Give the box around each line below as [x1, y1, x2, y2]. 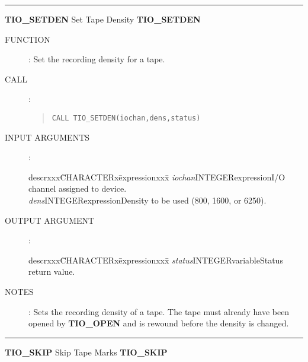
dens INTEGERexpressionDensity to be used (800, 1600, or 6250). [28, 194, 267, 206]
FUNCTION [5, 33, 50, 45]
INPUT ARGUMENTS [5, 131, 90, 143]
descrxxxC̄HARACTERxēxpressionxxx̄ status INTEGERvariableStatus [28, 253, 283, 266]
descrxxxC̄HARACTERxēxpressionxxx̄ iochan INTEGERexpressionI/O [28, 170, 285, 183]
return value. [28, 265, 75, 278]
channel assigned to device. [28, 182, 127, 195]
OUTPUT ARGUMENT [5, 214, 95, 226]
